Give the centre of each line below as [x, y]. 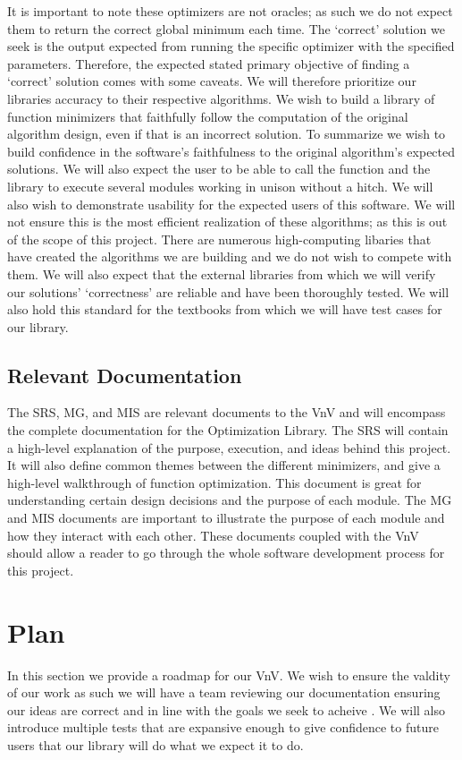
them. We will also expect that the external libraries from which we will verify [222, 273]
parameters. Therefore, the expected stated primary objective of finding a [209, 63]
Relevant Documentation [125, 375]
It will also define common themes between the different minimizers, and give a [224, 465]
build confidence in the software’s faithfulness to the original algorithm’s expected [231, 151]
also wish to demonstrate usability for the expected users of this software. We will [231, 204]
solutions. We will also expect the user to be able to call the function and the [219, 169]
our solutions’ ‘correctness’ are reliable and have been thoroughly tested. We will [228, 291]
